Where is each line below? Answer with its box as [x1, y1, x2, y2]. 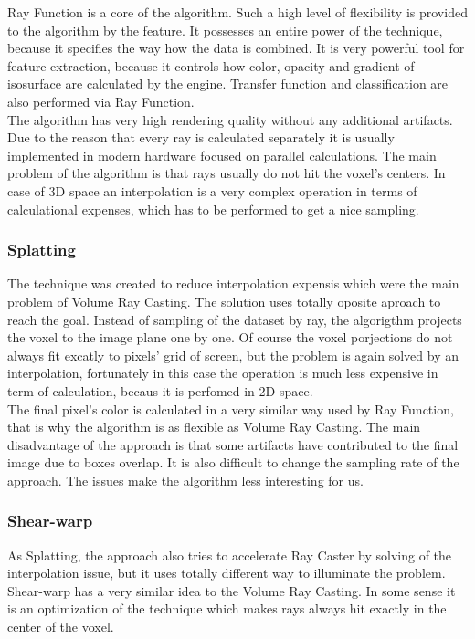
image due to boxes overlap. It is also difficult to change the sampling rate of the [7, 453, 459, 472]
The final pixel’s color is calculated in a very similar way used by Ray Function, [7, 399, 454, 418]
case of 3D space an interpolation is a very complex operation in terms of [7, 181, 417, 200]
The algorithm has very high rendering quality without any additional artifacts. [7, 110, 453, 129]
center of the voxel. [7, 617, 114, 636]
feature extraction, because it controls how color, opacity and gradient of [7, 56, 415, 75]
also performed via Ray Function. [7, 91, 195, 110]
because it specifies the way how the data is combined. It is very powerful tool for [7, 38, 465, 58]
